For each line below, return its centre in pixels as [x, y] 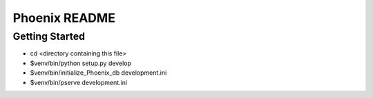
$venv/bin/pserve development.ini [79, 82]
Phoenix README [64, 18]
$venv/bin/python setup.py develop [80, 63]
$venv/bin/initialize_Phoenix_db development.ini [98, 73]
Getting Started [49, 36]
